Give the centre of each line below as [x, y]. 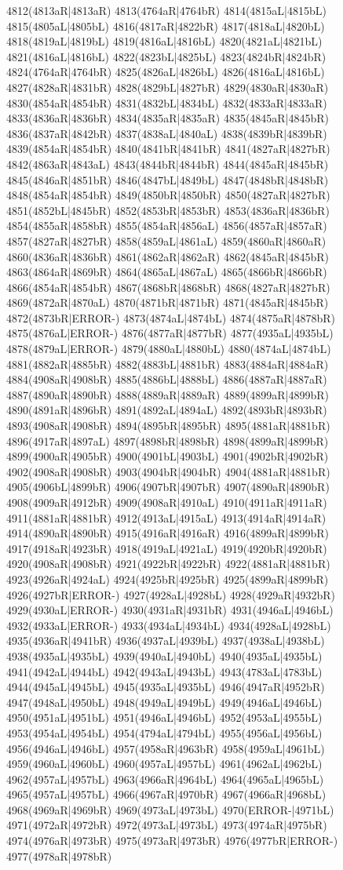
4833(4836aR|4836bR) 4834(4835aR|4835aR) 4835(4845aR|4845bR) [168, 118]
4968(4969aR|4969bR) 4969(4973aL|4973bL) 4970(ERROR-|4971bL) [170, 809]
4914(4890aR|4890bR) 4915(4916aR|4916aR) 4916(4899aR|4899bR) [168, 533]
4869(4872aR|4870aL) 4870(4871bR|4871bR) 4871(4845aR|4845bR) [168, 302]
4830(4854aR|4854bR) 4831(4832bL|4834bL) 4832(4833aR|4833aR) [167, 102]
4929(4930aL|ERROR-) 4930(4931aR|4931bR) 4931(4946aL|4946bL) [170, 610]
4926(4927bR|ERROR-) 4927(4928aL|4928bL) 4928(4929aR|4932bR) [171, 594]
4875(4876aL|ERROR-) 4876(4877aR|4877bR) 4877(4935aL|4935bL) [170, 333]
